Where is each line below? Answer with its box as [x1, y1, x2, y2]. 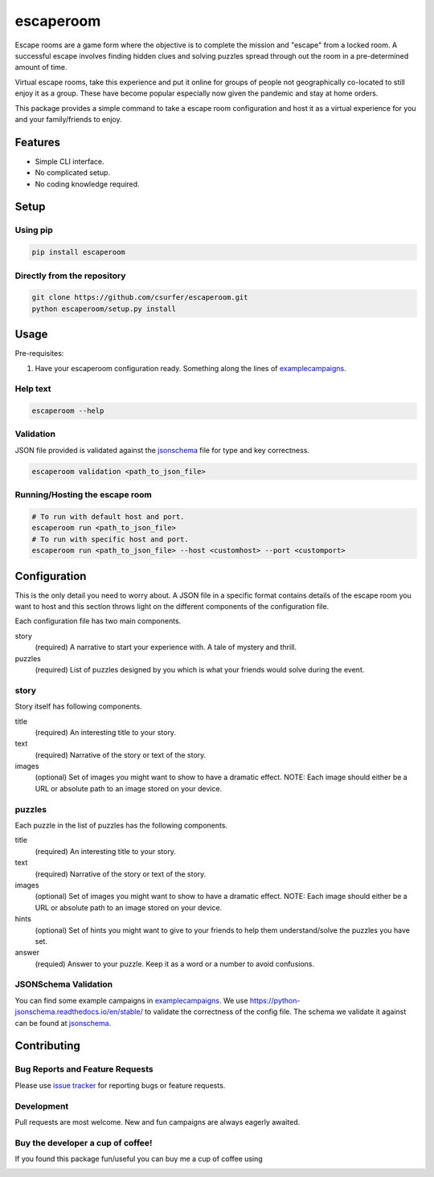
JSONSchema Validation [14, 979, 113, 990]
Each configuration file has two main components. [14, 616, 182, 626]
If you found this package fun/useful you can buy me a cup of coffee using [14, 1154, 263, 1164]
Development [14, 1101, 69, 1112]
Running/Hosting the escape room [14, 489, 153, 501]
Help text [14, 383, 51, 394]
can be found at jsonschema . [14, 1018, 112, 1028]
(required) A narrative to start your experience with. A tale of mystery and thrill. [35, 643, 297, 652]
